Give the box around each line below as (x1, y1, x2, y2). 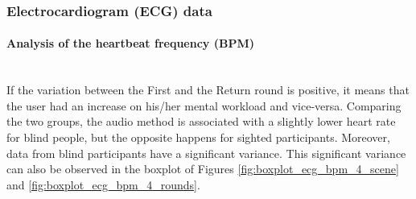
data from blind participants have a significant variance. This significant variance (6, 144, 406, 161)
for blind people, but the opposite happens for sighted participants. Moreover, (6, 129, 390, 146)
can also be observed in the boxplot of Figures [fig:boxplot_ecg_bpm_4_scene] (6, 160, 399, 177)
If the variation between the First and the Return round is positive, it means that (6, 81, 410, 98)
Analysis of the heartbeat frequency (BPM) (6, 35, 254, 52)
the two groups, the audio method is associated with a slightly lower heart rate (6, 113, 396, 130)
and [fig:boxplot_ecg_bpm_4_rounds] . (6, 176, 200, 193)
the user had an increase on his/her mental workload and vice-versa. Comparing (6, 97, 402, 114)
